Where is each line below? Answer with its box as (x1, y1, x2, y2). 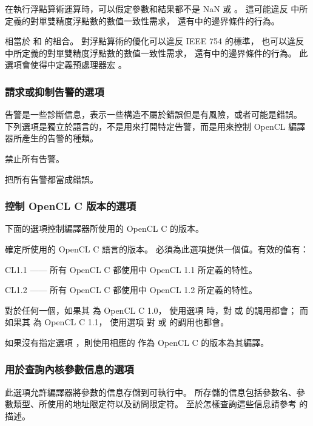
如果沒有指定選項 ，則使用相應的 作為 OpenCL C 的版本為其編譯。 (5, 336, 269, 348)
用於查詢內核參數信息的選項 (5, 362, 134, 377)
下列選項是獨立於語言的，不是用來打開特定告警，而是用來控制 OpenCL (5, 120, 286, 132)
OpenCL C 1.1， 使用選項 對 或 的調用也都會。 (44, 316, 229, 328)
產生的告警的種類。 (21, 132, 98, 144)
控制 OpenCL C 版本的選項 (5, 198, 136, 214)
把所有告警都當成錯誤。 (5, 172, 98, 185)
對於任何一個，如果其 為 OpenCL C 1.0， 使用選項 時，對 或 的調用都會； (5, 303, 297, 316)
